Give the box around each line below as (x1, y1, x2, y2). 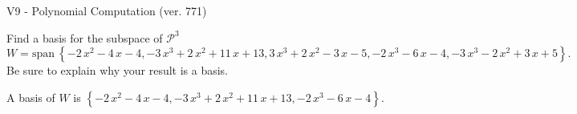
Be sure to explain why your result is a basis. (6, 62, 229, 79)
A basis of (6, 88, 55, 105)
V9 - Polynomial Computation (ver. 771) (6, 2, 207, 18)
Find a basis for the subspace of (6, 29, 163, 46)
